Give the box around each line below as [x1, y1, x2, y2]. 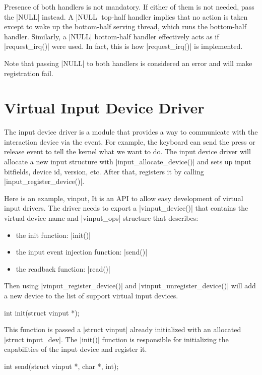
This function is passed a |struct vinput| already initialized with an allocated [4, 324, 241, 335]
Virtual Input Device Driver [4, 97, 205, 118]
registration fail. [4, 68, 53, 78]
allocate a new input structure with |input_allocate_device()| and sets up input [4, 156, 251, 167]
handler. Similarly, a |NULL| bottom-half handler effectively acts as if [4, 31, 219, 41]
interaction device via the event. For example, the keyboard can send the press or [4, 136, 255, 147]
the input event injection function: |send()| [16, 246, 148, 257]
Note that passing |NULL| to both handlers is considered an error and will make [4, 57, 252, 68]
